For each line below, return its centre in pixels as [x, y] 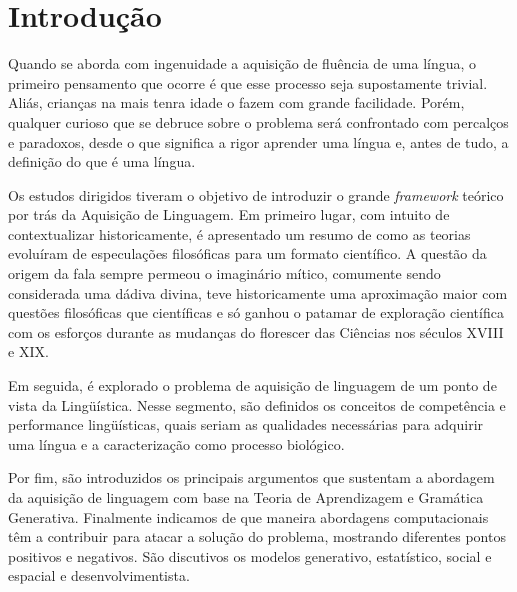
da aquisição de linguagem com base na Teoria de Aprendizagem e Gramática [246, 497]
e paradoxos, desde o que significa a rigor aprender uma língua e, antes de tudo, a [258, 141]
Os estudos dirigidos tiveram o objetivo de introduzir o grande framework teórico [256, 194]
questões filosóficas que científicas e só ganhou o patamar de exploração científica [256, 312]
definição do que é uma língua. [102, 161]
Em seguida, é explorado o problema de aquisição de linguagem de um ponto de [252, 385]
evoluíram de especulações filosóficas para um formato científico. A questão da [247, 253]
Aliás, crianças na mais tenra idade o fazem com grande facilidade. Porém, [236, 102]
